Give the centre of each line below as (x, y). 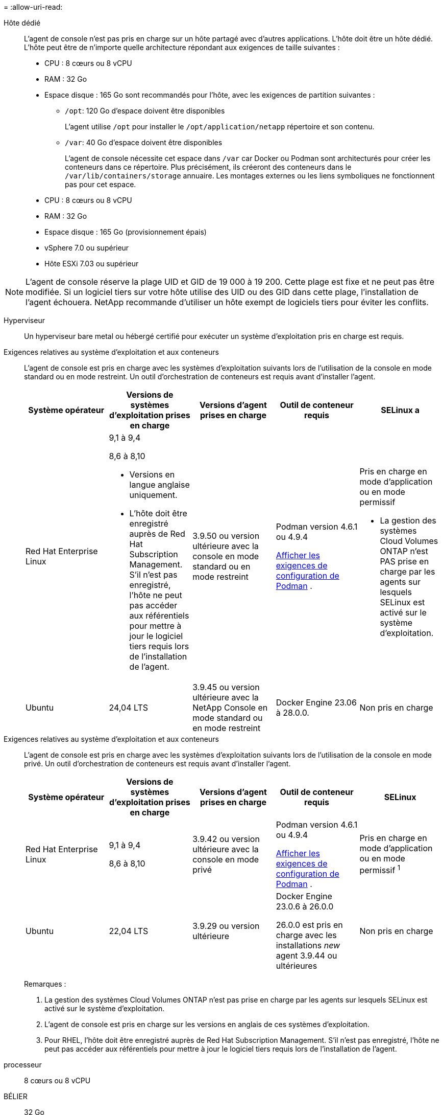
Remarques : (45, 984)
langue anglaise (159, 485)
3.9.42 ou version (226, 839)
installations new (308, 945)
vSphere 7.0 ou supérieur (87, 248)
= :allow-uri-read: (33, 7)
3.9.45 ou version (226, 687)
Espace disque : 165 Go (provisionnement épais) (126, 232)
